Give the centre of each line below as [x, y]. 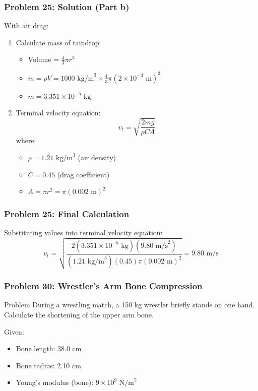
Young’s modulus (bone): [55, 382]
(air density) [97, 157]
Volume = [44, 59]
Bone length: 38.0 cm [49, 348]
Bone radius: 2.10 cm [48, 365]
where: [26, 140]
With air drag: [26, 25]
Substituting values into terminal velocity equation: [83, 233]
